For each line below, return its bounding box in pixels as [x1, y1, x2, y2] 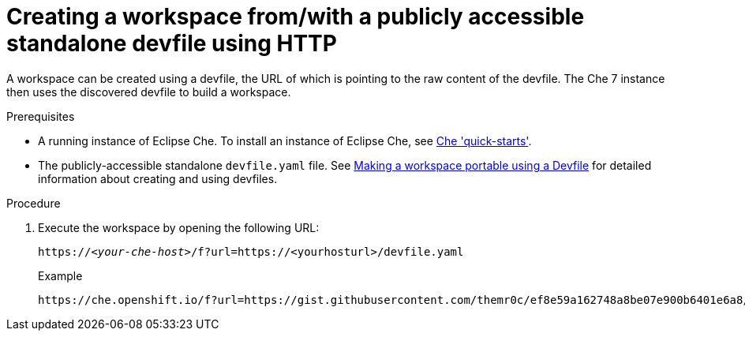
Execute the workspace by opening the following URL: [38, 220, 320, 234]
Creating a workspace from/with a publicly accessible [6, 3, 585, 30]
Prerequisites [6, 109, 75, 123]
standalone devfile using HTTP [6, 30, 337, 57]
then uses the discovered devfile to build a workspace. [6, 84, 291, 99]
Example [38, 268, 83, 283]
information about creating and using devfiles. [38, 171, 278, 185]
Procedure [6, 196, 61, 210]
